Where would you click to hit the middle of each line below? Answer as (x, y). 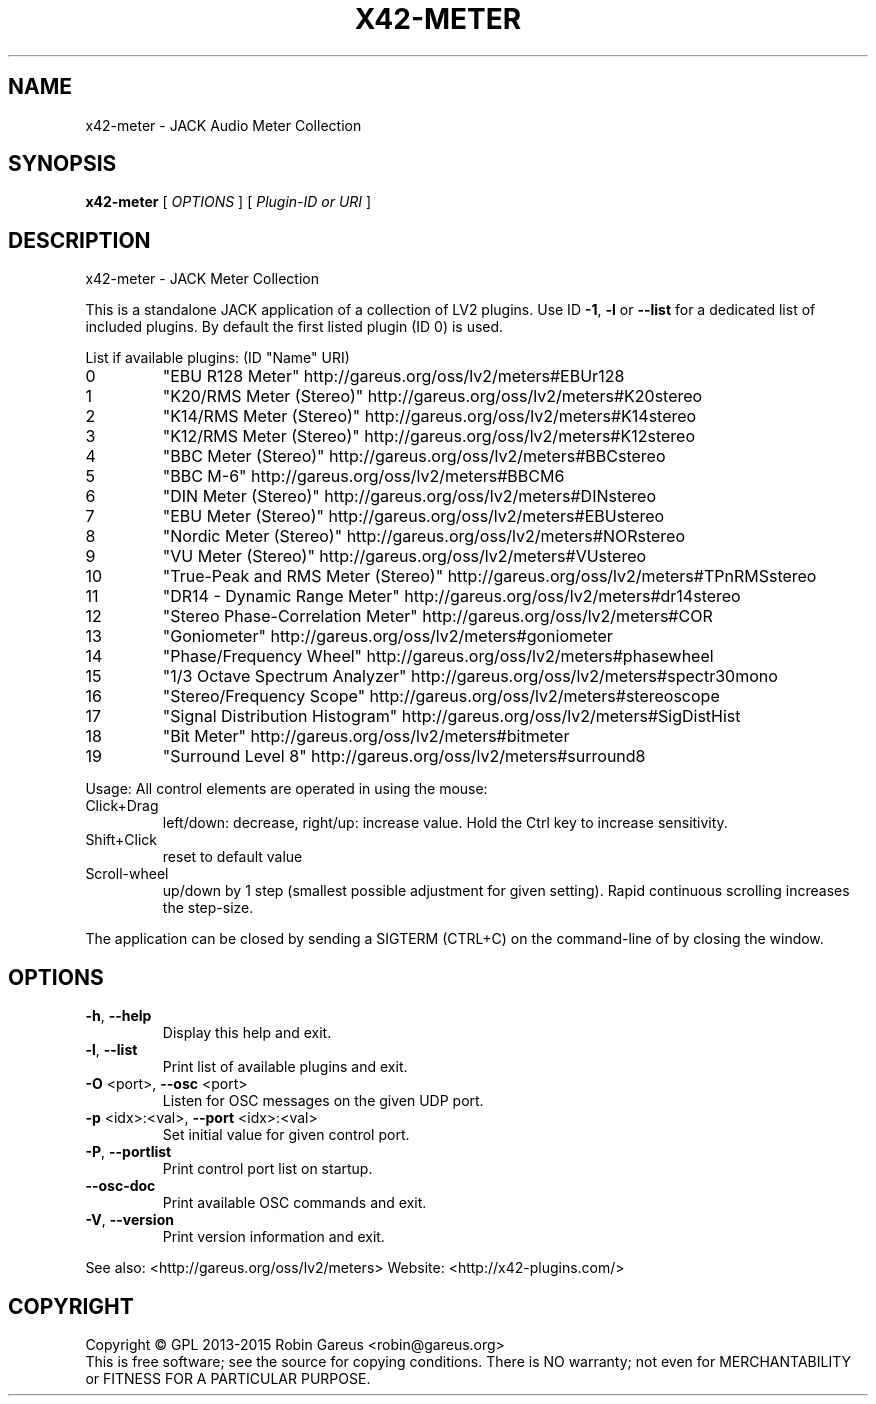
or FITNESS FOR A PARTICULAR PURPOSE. (228, 1378)
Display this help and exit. (247, 1033)
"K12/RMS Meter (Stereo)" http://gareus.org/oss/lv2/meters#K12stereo (429, 436)
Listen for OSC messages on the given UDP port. (323, 1101)
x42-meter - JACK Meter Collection (202, 279)
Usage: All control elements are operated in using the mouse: (286, 789)
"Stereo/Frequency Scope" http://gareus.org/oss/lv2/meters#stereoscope (441, 696)
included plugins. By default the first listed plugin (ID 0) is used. (294, 327)
